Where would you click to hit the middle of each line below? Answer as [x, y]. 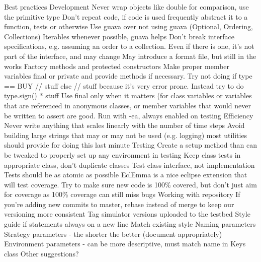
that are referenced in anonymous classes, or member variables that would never [128, 105]
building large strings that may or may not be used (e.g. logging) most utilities [126, 135]
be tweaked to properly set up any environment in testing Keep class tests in [122, 154]
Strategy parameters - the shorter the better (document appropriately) [113, 234]
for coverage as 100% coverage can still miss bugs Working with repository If [122, 194]
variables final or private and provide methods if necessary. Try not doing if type [128, 76]
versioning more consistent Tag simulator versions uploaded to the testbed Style [127, 214]
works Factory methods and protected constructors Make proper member [117, 66]
